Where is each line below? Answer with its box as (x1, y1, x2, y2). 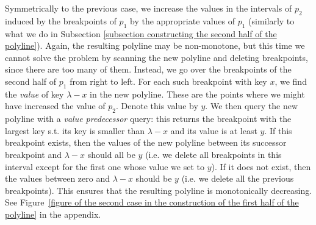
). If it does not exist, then (211, 160, 311, 173)
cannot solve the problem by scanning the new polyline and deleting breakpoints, (5, 51, 308, 63)
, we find (275, 74, 307, 87)
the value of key (5, 87, 64, 100)
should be (135, 172, 172, 185)
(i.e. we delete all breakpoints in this (145, 148, 282, 160)
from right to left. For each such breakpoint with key (70, 74, 267, 87)
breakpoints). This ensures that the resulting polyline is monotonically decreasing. (5, 184, 312, 196)
